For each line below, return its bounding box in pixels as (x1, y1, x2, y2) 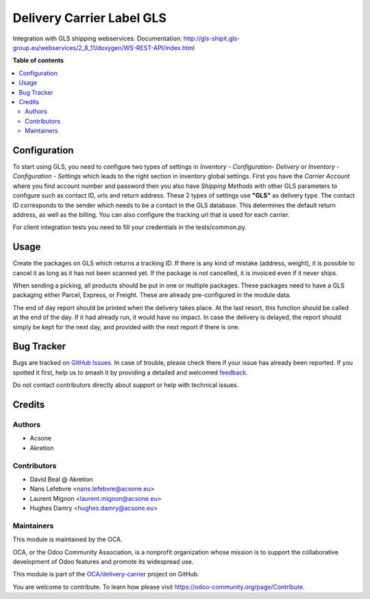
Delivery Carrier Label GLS (12, 10, 167, 25)
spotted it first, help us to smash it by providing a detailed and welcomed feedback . (12, 368, 248, 377)
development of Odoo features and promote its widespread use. (12, 558, 194, 566)
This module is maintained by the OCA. (12, 535, 123, 543)
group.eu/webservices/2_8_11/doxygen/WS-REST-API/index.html (12, 43, 195, 51)
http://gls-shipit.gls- (183, 34, 240, 43)
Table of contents (12, 56, 64, 64)
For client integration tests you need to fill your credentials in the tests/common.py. (12, 223, 247, 231)
